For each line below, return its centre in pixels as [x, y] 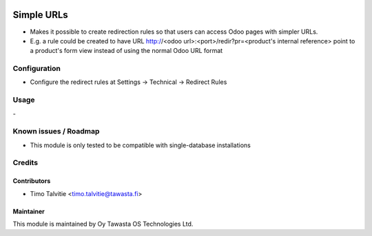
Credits [25, 163]
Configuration [37, 69]
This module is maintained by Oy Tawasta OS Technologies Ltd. [103, 224]
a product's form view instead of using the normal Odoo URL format [126, 51]
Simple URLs [40, 15]
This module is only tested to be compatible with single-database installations [141, 145]
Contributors [32, 181]
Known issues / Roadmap [56, 131]
